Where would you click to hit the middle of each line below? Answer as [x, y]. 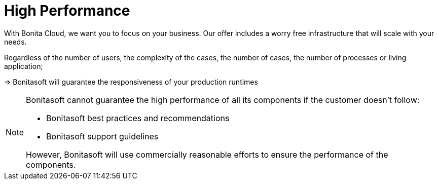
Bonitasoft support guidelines [102, 136]
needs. [15, 42]
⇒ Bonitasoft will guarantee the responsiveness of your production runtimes [131, 82]
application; [24, 66]
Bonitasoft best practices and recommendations [138, 118]
